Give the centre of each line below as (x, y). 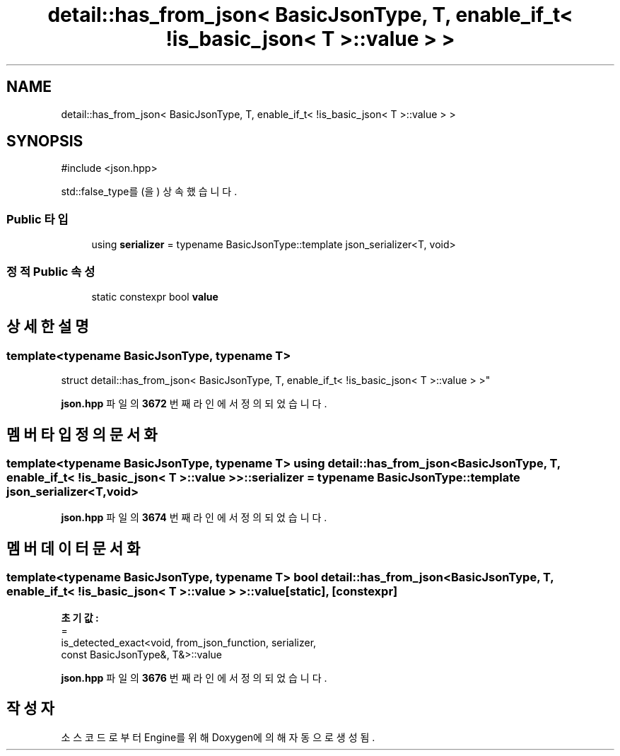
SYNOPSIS (45, 141)
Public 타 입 (37, 219)
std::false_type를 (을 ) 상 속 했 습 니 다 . (149, 192)
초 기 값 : (80, 617)
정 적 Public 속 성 (51, 271)
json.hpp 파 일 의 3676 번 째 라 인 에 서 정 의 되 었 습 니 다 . (194, 678)
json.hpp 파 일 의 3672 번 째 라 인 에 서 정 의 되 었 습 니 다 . (194, 404)
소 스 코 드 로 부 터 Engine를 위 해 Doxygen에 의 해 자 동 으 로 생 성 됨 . (218, 738)
